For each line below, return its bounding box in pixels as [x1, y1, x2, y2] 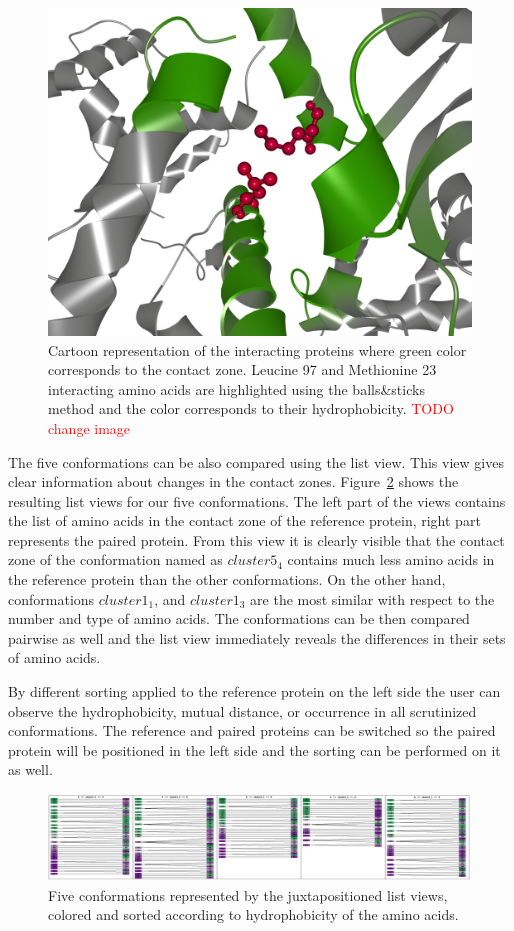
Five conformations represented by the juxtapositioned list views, [48, 884, 448, 905]
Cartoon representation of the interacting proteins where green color [48, 339, 467, 360]
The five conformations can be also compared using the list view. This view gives [8, 451, 504, 472]
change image [48, 417, 131, 438]
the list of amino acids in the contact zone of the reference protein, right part [8, 510, 481, 531]
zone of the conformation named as [8, 549, 223, 570]
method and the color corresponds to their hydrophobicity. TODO [48, 398, 454, 419]
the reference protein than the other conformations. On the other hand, [8, 569, 446, 590]
